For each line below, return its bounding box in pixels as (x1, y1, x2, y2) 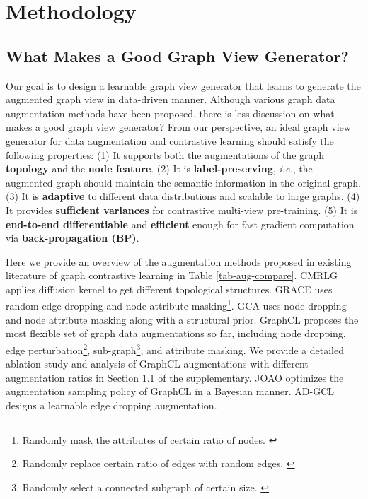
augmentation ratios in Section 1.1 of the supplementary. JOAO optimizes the (6, 370, 344, 384)
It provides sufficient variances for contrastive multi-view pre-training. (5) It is (6, 202, 358, 217)
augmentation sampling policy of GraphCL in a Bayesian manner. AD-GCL (6, 384, 335, 399)
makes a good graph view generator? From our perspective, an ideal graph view (6, 119, 351, 134)
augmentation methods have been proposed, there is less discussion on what (6, 105, 335, 120)
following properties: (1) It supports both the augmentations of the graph (6, 147, 325, 162)
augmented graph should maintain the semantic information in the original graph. (6, 175, 362, 189)
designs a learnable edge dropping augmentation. (6, 397, 217, 412)
